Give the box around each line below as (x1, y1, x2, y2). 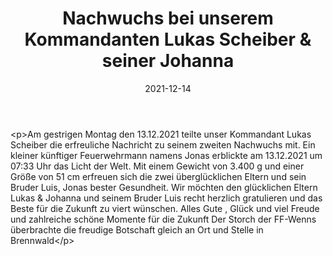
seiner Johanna (101, 50, 235, 72)
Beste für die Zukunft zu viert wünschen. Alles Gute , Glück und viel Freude (10, 202, 320, 214)
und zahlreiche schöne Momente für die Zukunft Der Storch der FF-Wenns (10, 213, 317, 225)
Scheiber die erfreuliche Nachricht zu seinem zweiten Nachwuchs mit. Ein (10, 138, 316, 151)
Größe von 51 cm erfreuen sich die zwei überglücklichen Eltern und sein (10, 170, 307, 182)
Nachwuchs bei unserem (62, 7, 274, 30)
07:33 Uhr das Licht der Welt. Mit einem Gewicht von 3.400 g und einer (10, 160, 305, 172)
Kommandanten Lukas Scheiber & (24, 28, 312, 51)
